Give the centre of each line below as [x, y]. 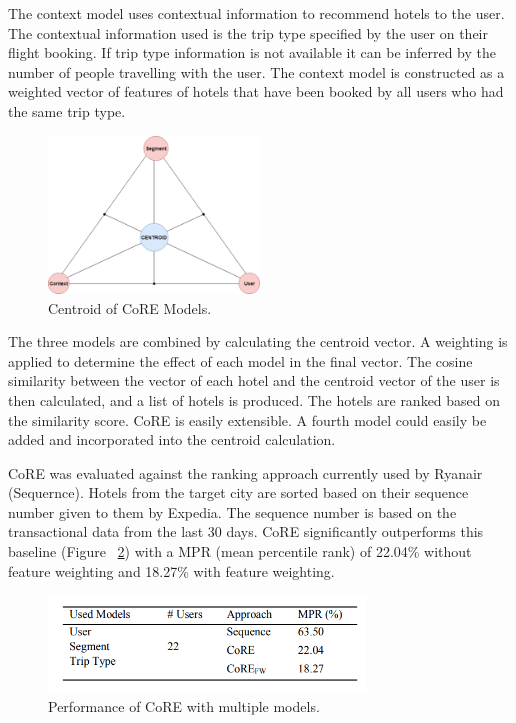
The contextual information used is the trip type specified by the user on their [248, 32]
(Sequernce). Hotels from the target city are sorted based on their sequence [238, 492]
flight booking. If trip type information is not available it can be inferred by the [252, 52]
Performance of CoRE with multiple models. [184, 705]
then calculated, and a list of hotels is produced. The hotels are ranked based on [254, 399]
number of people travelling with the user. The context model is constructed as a [256, 71]
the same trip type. [67, 110]
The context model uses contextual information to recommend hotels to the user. [256, 13]
